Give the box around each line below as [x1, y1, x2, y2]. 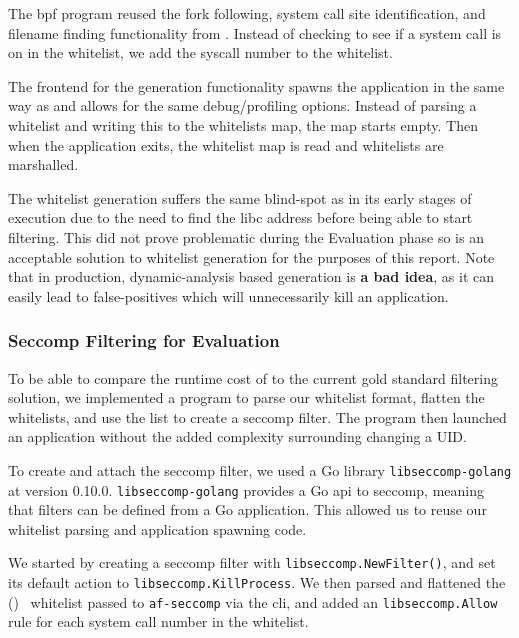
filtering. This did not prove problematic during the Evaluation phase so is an [8, 226, 484, 247]
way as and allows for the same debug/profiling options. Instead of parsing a [8, 95, 477, 116]
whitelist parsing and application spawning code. [8, 518, 307, 539]
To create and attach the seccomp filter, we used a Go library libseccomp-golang [8, 459, 512, 480]
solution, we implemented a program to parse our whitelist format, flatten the [8, 387, 485, 408]
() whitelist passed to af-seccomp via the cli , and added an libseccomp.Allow [8, 591, 498, 612]
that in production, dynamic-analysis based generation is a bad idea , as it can [8, 266, 494, 287]
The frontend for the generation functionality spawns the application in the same [8, 75, 505, 96]
